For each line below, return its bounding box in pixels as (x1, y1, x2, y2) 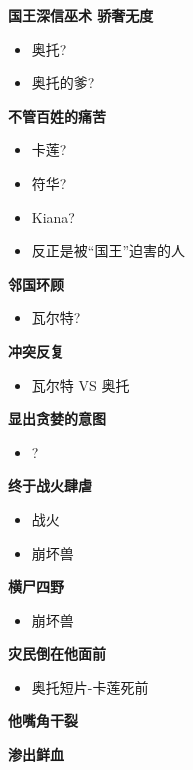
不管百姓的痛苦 (8, 105, 106, 126)
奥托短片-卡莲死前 (31, 676, 149, 697)
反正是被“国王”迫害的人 (31, 240, 186, 261)
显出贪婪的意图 (8, 408, 106, 429)
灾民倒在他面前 (8, 643, 106, 664)
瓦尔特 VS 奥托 (31, 374, 130, 395)
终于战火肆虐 (8, 475, 92, 496)
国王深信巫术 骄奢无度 (8, 5, 154, 25)
